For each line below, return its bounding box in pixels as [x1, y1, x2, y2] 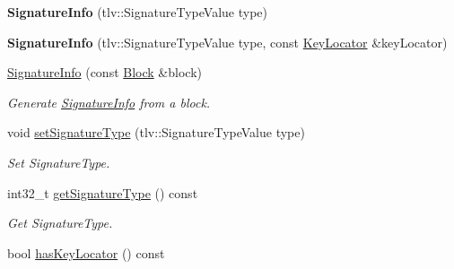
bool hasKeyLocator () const [7, 243, 165, 262]
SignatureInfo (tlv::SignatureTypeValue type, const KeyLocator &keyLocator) [7, 32, 448, 51]
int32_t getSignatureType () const [7, 183, 198, 202]
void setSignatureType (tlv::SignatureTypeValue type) [7, 123, 305, 142]
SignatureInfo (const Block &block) [7, 63, 202, 82]
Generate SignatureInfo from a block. [7, 92, 211, 111]
